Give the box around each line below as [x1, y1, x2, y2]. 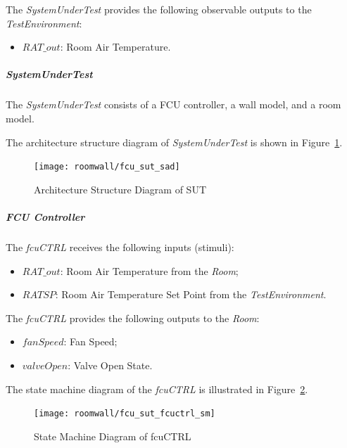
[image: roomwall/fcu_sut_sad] [34, 162, 180, 172]
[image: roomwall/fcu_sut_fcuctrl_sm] [34, 409, 215, 419]
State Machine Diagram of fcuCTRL [34, 428, 191, 443]
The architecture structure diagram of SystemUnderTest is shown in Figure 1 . [6, 134, 343, 149]
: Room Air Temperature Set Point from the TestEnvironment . [55, 287, 327, 302]
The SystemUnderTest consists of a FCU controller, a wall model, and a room [6, 97, 341, 112]
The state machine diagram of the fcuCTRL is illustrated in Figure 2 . [6, 381, 308, 396]
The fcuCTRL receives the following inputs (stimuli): [6, 239, 234, 254]
